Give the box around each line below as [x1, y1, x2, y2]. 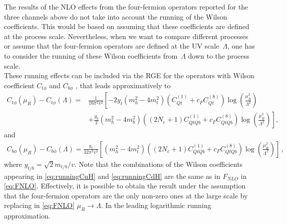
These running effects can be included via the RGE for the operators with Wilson [4, 70, 254, 81]
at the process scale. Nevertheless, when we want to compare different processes [4, 31, 248, 41]
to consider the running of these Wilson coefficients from [4, 50, 178, 61]
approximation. [4, 210, 51, 221]
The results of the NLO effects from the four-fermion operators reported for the [4, 2, 248, 12]
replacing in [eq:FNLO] [4, 200, 75, 210]
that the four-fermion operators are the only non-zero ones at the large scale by [4, 190, 248, 200]
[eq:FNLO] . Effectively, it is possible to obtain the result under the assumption [4, 180, 246, 191]
